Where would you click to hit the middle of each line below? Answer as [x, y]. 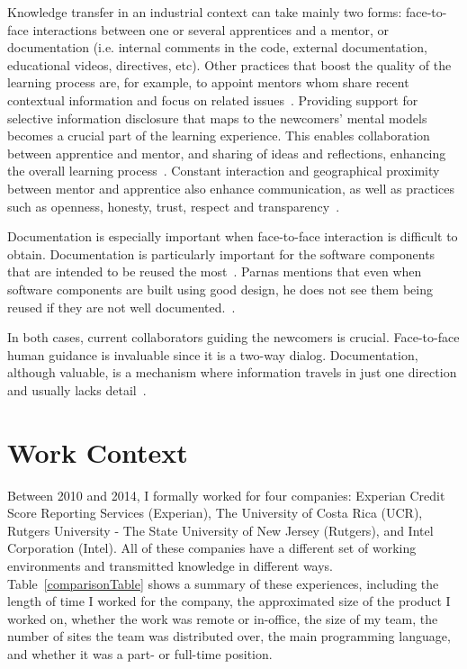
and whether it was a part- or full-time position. [140, 653]
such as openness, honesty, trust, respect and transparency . [174, 206]
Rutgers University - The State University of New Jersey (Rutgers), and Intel [220, 530]
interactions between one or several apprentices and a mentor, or [211, 29]
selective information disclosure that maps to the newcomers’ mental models [217, 118]
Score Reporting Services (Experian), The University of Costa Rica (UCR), [215, 513]
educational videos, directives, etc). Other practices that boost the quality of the [229, 64]
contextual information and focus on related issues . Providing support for [213, 99]
